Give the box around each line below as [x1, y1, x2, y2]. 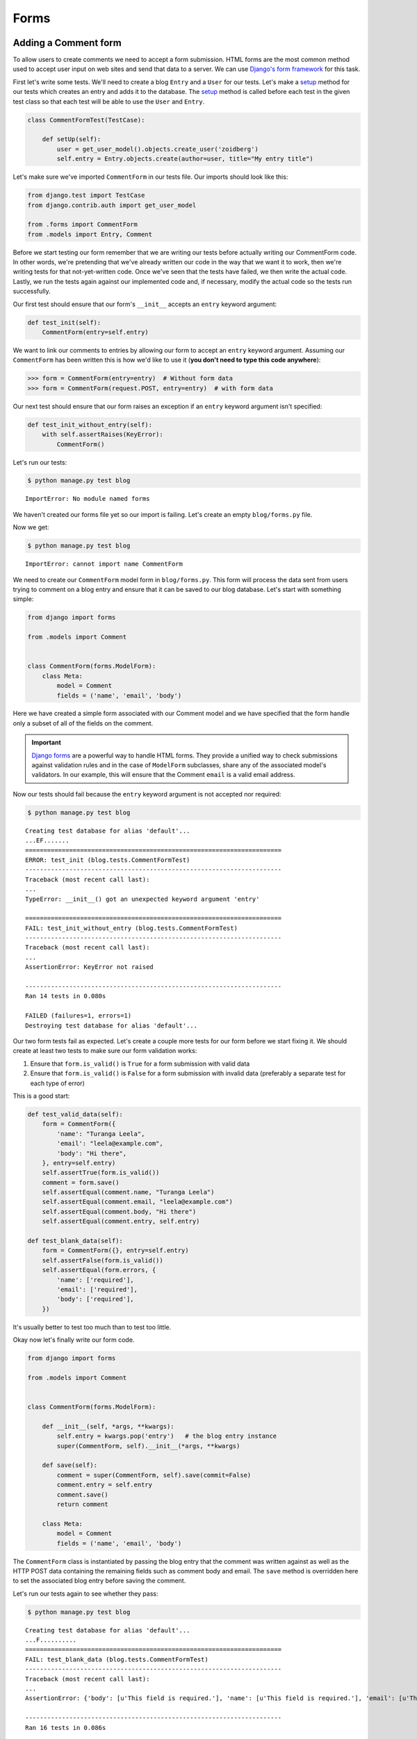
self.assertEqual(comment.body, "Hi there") [42, 1208, 197, 1215]
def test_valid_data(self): [27, 1110, 123, 1118]
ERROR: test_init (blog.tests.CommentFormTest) [25, 856, 190, 864]
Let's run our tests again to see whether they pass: [13, 1589, 158, 1598]
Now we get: [13, 523, 49, 531]
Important [31, 738, 62, 747]
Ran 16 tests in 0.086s [25, 1724, 106, 1731]
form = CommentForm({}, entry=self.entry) [42, 1247, 189, 1255]
